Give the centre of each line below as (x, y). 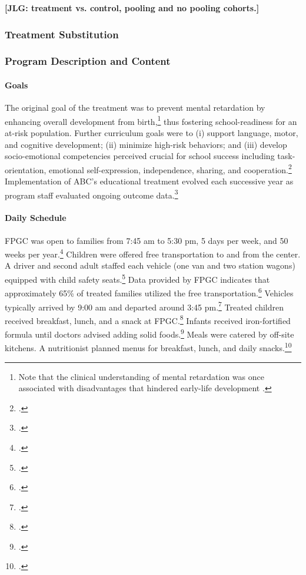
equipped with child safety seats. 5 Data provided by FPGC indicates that (137, 278)
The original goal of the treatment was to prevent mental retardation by (135, 108)
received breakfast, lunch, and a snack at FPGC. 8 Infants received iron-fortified (148, 319)
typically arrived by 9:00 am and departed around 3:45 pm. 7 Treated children (144, 306)
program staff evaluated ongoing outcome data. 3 (92, 194)
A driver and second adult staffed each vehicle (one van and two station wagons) (150, 265)
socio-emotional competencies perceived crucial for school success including (140, 156)
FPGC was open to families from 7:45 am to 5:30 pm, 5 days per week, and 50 (147, 240)
